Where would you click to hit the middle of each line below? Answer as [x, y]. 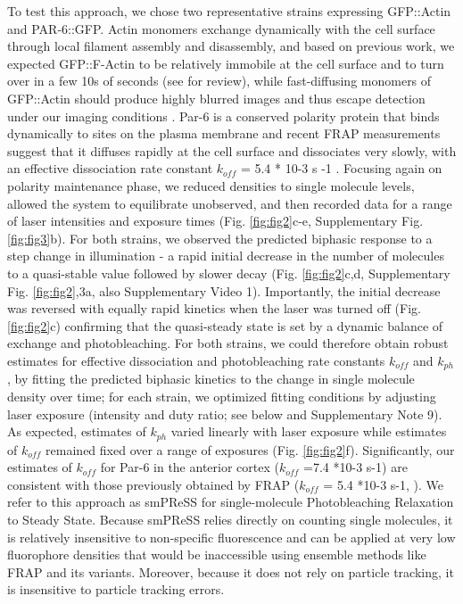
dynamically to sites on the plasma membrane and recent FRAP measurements [224, 133]
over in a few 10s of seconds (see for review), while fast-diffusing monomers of [219, 81]
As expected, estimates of [77, 431]
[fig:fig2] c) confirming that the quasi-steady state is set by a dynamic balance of [225, 325]
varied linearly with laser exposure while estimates [309, 431]
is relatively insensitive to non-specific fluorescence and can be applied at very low [231, 537]
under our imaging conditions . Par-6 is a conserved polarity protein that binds [223, 116]
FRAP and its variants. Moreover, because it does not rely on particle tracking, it [231, 571]
